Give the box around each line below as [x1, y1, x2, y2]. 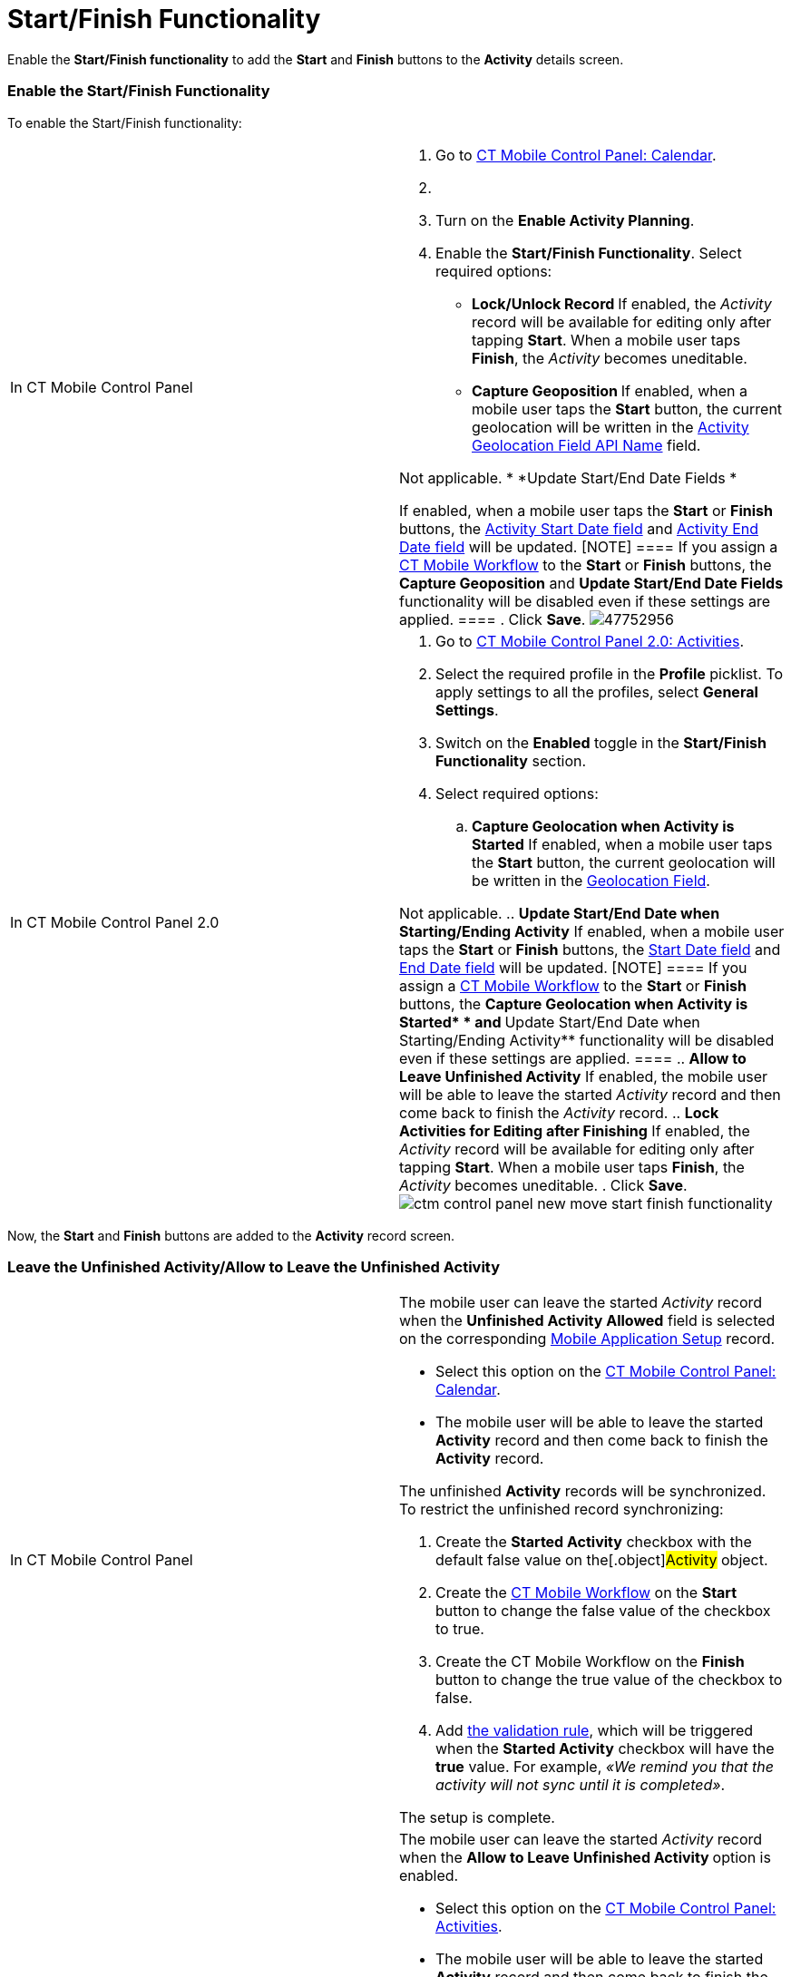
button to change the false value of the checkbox [435, 1602, 771, 1621]
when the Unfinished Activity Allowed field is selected [399, 1311, 776, 1330]
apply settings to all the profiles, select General [435, 682, 758, 701]
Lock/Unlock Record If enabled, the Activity [472, 294, 772, 313]
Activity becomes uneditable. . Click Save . [399, 1175, 688, 1194]
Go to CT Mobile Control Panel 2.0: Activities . [435, 631, 745, 650]
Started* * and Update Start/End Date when [399, 1012, 700, 1031]
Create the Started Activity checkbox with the [435, 1533, 752, 1552]
